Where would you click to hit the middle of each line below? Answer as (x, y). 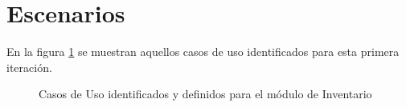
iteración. (29, 67)
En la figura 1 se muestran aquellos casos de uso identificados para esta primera (203, 52)
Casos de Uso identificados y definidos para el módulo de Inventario (205, 94)
